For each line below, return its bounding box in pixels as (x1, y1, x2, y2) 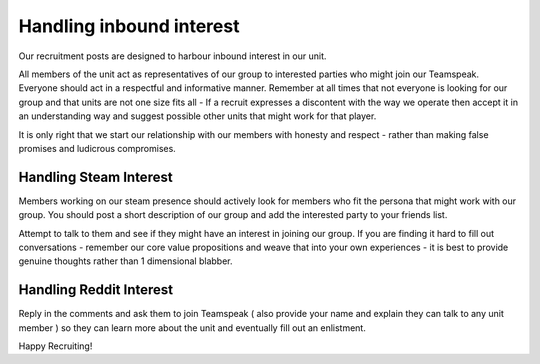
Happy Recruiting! (18, 340, 93, 352)
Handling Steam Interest (18, 168, 174, 185)
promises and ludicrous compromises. (18, 142, 177, 154)
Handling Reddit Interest (18, 281, 174, 299)
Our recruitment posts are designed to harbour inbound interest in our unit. (18, 50, 327, 62)
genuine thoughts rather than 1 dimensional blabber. (18, 255, 234, 267)
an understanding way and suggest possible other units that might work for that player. (18, 110, 377, 122)
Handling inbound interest (18, 15, 240, 37)
